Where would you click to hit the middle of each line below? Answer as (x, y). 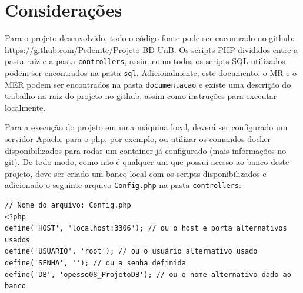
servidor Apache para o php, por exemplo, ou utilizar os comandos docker (138, 139)
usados (17, 240)
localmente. (25, 107)
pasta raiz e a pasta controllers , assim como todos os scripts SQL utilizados (145, 61)
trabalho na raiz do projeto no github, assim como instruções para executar (141, 96)
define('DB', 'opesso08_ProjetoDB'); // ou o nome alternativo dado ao (148, 274)
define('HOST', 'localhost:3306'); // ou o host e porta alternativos (146, 228)
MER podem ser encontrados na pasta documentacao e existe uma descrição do (148, 84)
